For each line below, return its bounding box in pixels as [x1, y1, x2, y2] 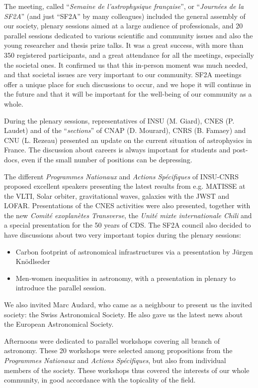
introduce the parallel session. [15, 282, 106, 293]
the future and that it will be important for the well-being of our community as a [4, 89, 252, 99]
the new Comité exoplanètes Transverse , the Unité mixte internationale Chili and [4, 210, 252, 220]
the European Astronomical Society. [4, 319, 114, 329]
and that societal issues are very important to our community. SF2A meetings [4, 69, 242, 80]
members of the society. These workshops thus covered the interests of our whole [4, 365, 250, 375]
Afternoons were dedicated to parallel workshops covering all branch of [4, 335, 220, 346]
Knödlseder [15, 256, 50, 266]
